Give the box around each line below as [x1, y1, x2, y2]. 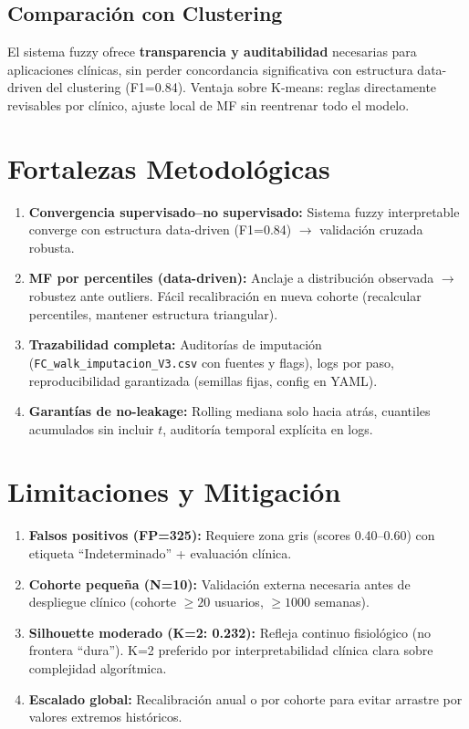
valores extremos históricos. [28, 707, 182, 726]
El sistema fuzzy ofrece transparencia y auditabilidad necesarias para [7, 42, 417, 61]
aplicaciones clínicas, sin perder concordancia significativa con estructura [7, 59, 413, 78]
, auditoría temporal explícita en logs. [162, 419, 373, 438]
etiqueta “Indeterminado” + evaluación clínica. [28, 544, 292, 563]
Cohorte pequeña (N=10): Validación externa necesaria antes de [28, 574, 411, 593]
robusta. [28, 237, 75, 256]
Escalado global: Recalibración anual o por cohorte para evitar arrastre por [28, 689, 463, 708]
